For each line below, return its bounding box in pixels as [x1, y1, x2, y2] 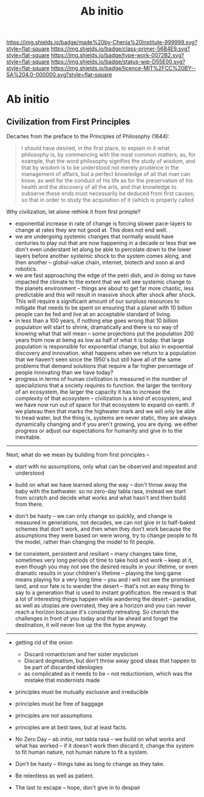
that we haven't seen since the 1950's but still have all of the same [15, 356, 181, 363]
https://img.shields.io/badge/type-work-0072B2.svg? [50, 52, 185, 59]
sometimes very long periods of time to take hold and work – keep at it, [15, 556, 193, 564]
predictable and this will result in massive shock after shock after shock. [15, 291, 196, 299]
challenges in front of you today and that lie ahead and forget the [15, 615, 178, 622]
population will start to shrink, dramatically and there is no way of [15, 324, 179, 331]
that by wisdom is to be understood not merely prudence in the [21, 164, 179, 171]
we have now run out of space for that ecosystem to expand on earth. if [15, 401, 195, 409]
